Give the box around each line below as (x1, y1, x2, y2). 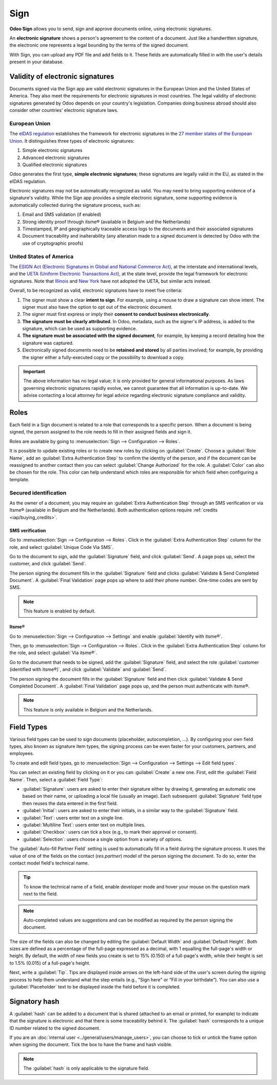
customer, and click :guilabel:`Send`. (9, 561, 87, 567)
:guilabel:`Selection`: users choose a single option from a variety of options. (22, 836, 182, 842)
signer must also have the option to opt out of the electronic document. (22, 304, 173, 310)
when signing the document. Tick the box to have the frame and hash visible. (9, 1041, 173, 1048)
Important (23, 368, 46, 374)
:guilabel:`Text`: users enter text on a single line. (22, 815, 124, 821)
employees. (9, 751, 34, 757)
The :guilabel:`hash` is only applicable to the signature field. (23, 1065, 150, 1072)
